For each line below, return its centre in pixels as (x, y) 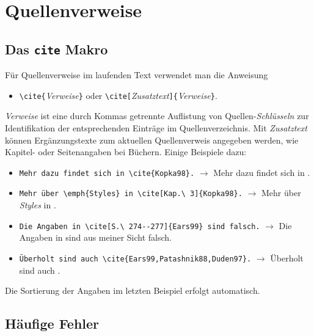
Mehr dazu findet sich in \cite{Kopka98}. (107, 173)
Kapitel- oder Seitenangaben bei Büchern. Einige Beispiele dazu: (126, 152)
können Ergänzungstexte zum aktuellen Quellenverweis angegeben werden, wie (152, 140)
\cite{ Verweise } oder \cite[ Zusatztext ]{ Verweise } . (118, 95)
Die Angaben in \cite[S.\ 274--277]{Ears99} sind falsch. (140, 226)
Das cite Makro (57, 49)
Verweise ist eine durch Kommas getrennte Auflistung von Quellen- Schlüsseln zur (157, 116)
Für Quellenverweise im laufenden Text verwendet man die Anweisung (137, 75)
